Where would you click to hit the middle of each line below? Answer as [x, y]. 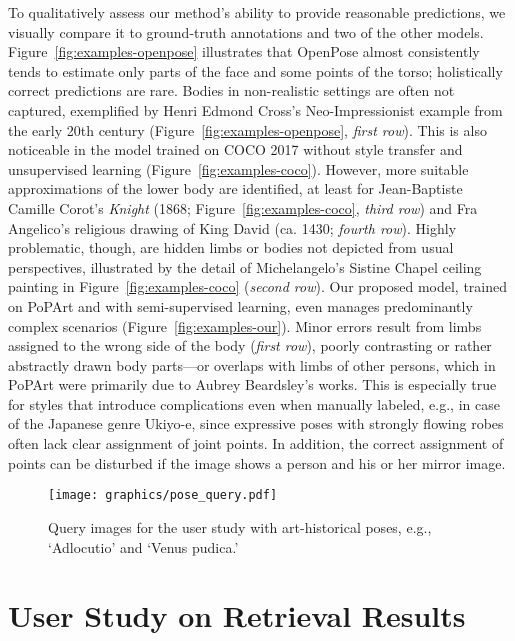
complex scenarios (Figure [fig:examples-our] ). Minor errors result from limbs [245, 325]
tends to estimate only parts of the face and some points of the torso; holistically [255, 70]
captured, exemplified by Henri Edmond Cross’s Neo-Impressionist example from [255, 109]
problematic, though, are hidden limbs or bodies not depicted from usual [231, 247]
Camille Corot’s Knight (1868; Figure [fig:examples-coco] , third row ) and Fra [243, 207]
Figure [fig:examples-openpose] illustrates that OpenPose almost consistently [244, 51]
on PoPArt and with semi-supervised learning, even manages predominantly [240, 305]
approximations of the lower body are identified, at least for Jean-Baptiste [235, 188]
